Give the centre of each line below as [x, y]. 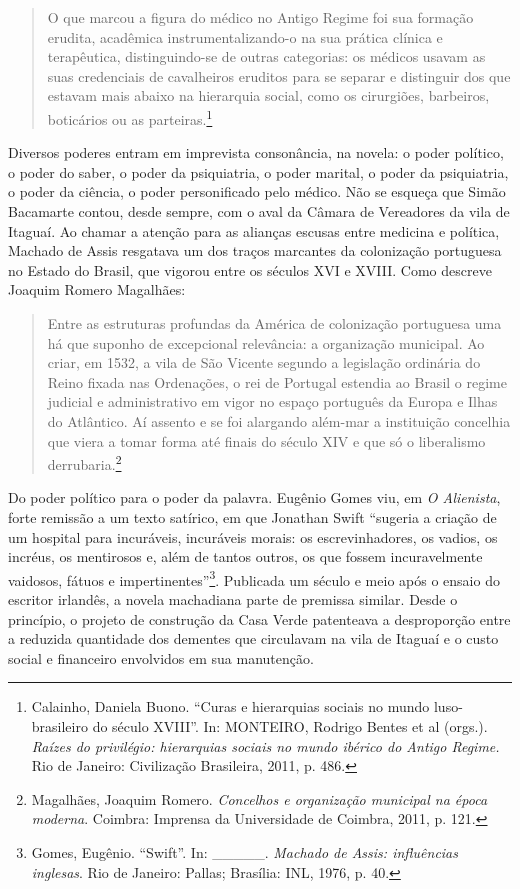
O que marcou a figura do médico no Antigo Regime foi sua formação [260, 17]
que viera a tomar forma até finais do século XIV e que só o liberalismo [266, 440]
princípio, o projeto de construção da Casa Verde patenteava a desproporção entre [259, 618]
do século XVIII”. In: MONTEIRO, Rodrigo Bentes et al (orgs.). [290, 725]
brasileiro [59, 725]
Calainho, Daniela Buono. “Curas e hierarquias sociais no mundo [230, 706]
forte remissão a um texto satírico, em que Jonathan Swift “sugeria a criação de [252, 516]
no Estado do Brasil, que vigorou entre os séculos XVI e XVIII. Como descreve [250, 269]
